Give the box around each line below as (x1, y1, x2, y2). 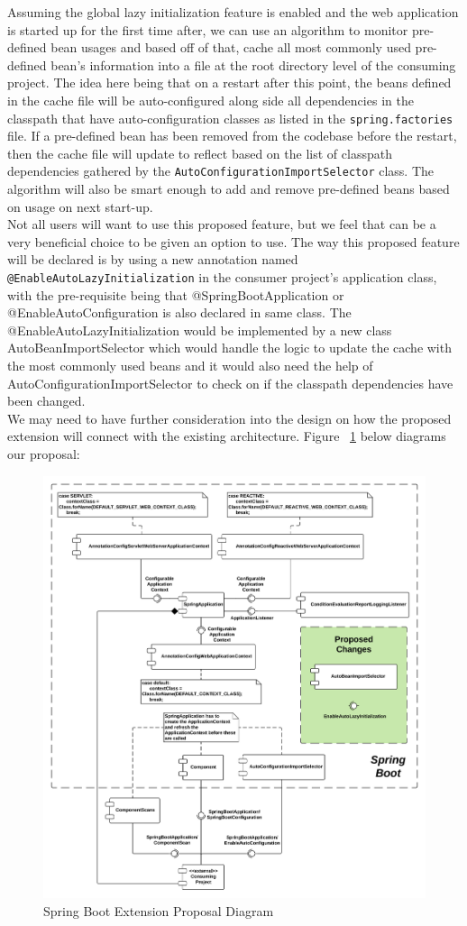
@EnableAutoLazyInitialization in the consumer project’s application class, (7, 268, 437, 287)
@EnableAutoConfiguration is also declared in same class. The (7, 303, 352, 322)
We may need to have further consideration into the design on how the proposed (7, 408, 452, 427)
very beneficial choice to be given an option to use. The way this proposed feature (7, 232, 460, 251)
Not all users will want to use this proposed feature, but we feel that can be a (7, 215, 436, 234)
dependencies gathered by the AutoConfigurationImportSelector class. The (7, 161, 435, 180)
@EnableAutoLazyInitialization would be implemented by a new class (7, 320, 392, 339)
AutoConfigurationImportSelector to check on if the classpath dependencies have (7, 373, 453, 392)
